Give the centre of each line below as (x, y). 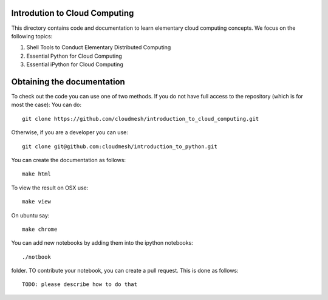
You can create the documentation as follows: (69, 160)
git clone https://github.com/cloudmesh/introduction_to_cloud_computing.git (141, 119)
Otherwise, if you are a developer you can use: (70, 132)
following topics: (32, 36)
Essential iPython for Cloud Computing (75, 64)
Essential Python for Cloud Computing (74, 56)
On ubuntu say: (30, 215)
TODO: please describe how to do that (80, 285)
